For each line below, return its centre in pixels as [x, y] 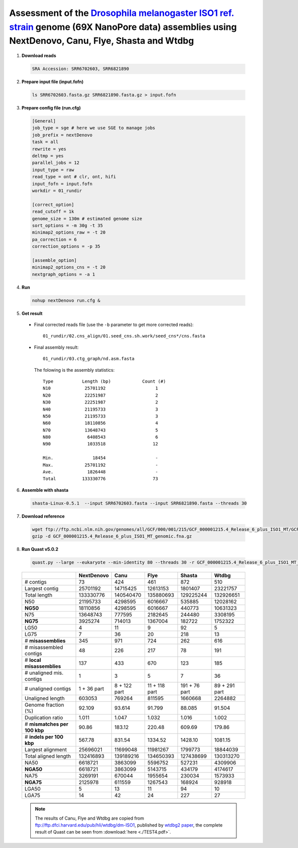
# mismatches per [46, 724]
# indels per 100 [44, 737]
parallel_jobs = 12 [56, 163]
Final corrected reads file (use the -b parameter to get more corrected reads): [114, 324]
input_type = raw [53, 170]
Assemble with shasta [45, 490]
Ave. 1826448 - [101, 472]
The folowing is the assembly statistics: [74, 370]
